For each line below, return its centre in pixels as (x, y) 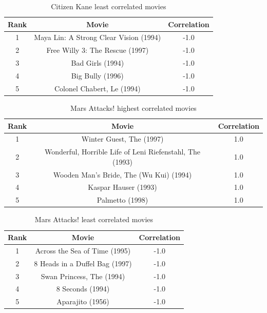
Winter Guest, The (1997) (122, 139)
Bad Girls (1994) (98, 63)
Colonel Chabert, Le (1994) (97, 88)
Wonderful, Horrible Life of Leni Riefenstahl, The (122, 152)
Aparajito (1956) (83, 301)
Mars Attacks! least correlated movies (94, 219)
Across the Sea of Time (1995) (83, 250)
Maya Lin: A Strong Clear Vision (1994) (98, 37)
